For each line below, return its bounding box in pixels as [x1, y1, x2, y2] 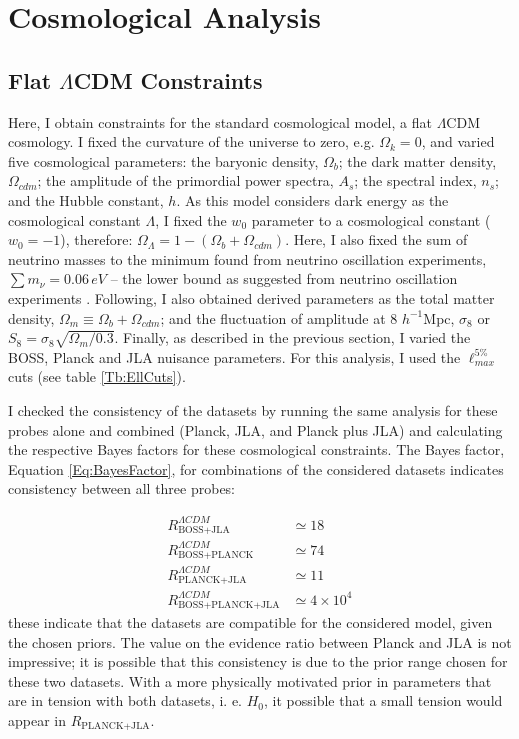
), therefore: [60, 229, 133, 250]
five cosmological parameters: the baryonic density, [8, 150, 319, 171]
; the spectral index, [354, 170, 477, 191]
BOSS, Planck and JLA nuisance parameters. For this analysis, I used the [8, 346, 461, 367]
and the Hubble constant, [8, 189, 164, 210]
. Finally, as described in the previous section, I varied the [114, 327, 471, 348]
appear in [8, 709, 67, 730]
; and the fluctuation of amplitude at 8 [160, 307, 398, 328]
